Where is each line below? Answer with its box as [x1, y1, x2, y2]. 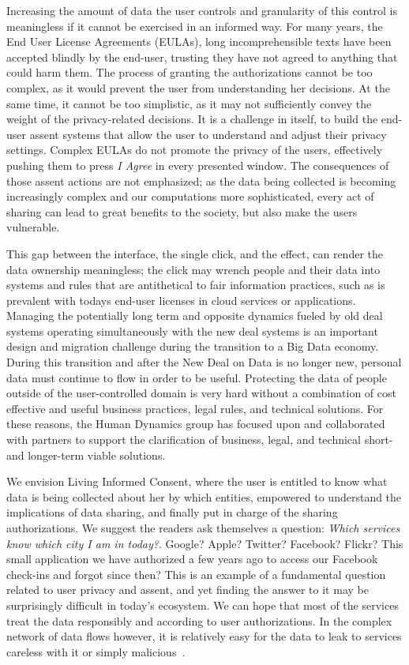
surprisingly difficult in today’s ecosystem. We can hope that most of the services [6, 596, 399, 613]
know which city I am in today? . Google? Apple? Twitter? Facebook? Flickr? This [6, 535, 403, 551]
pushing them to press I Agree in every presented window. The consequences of [6, 156, 389, 173]
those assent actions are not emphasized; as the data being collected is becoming [6, 172, 396, 189]
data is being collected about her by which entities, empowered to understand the [6, 488, 402, 505]
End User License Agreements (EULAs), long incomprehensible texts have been [6, 33, 392, 50]
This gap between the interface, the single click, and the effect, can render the [6, 245, 383, 261]
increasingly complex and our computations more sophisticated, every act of [6, 188, 374, 205]
